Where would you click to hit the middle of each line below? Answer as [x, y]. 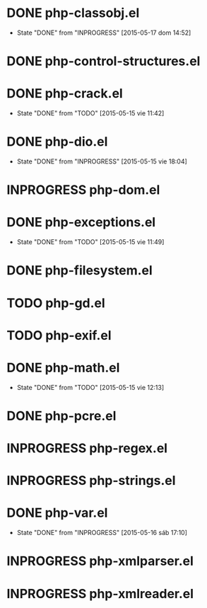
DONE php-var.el [57, 513]
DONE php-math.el [63, 368]
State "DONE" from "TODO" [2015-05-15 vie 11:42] [90, 113]
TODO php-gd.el [56, 303]
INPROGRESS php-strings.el [91, 481]
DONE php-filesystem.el [79, 271]
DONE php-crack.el [65, 94]
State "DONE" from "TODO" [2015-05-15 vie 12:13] [90, 387]
